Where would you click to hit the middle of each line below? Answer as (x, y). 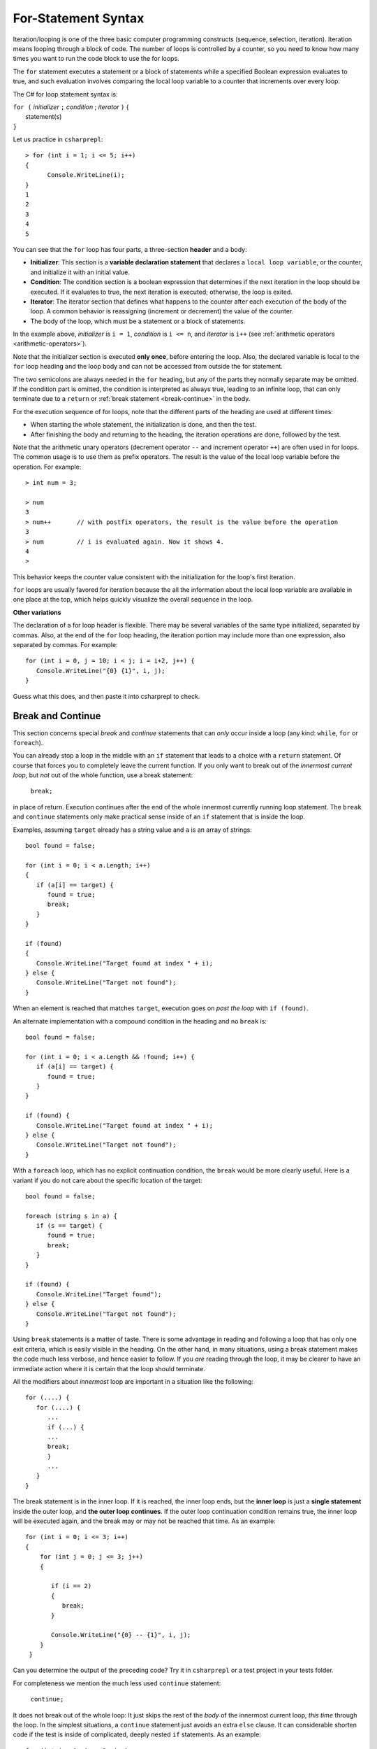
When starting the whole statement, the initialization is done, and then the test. (143, 425)
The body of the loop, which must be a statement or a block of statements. (138, 321)
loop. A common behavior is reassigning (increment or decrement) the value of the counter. (162, 311)
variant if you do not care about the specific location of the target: (108, 1180)
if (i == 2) (72, 1586)
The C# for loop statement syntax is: (65, 94)
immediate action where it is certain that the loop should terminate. (109, 1368)
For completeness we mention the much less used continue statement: (117, 1683)
